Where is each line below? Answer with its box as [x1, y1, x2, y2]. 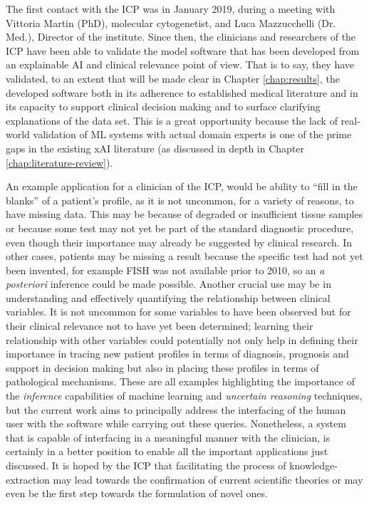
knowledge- [289, 458, 338, 472]
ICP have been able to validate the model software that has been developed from [6, 43, 360, 58]
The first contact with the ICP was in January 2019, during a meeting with [6, 1, 336, 16]
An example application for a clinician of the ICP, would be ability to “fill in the [6, 179, 358, 194]
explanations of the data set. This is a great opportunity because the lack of [6, 113, 338, 127]
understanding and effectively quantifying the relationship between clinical [6, 290, 331, 305]
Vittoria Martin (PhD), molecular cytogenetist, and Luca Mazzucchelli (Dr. [6, 15, 336, 30]
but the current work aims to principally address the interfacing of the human [6, 402, 346, 417]
